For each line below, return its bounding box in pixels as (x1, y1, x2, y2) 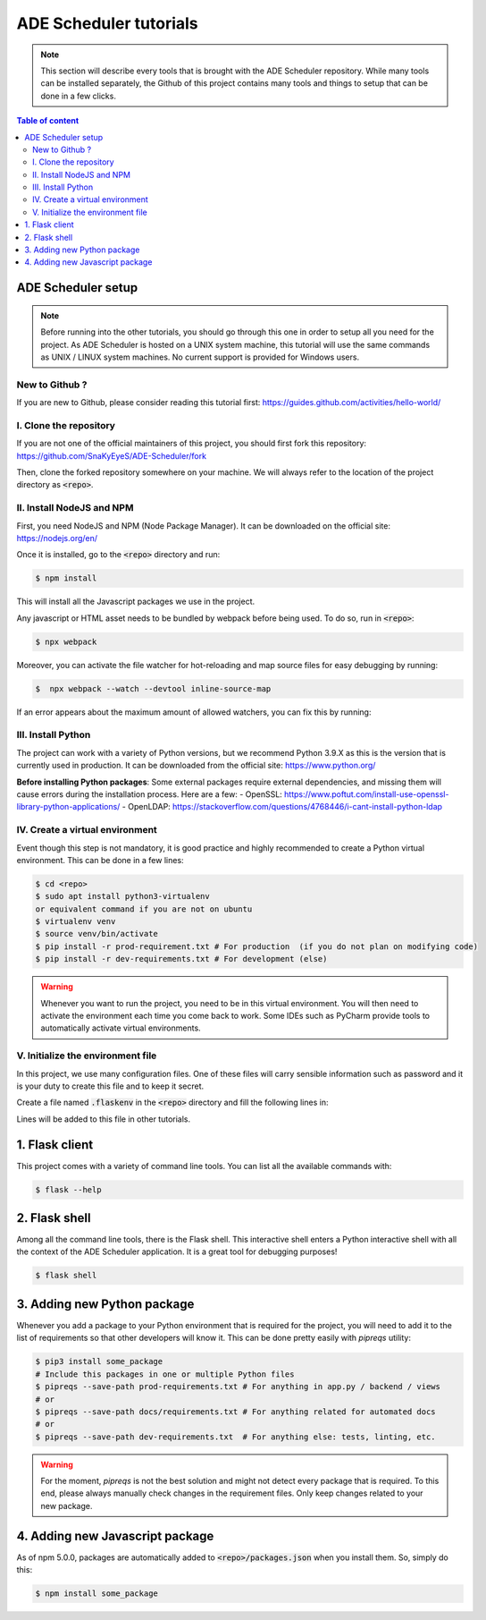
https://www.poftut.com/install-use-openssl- (284, 788, 449, 800)
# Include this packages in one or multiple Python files (35, 1369, 295, 1379)
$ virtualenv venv (35, 917, 116, 927)
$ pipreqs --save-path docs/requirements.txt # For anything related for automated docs (35, 1406, 437, 1417)
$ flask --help (35, 1184, 102, 1194)
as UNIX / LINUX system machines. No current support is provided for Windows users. (40, 352, 360, 362)
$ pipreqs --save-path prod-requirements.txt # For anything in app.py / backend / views (35, 1382, 441, 1392)
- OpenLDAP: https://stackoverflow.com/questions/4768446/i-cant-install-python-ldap (121, 802, 442, 812)
